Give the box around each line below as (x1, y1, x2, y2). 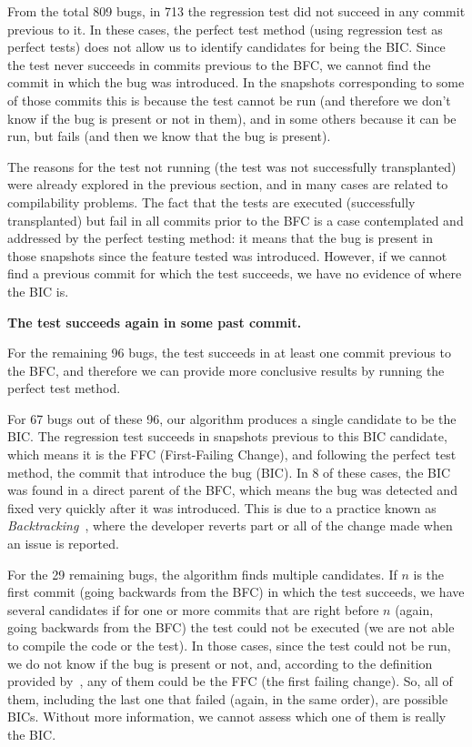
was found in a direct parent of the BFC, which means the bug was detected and (7, 480, 457, 500)
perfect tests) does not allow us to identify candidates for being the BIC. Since (7, 37, 446, 56)
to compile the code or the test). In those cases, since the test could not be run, (7, 636, 451, 654)
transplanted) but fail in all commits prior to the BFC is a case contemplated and (7, 210, 464, 229)
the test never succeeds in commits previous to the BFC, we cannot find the (7, 55, 431, 74)
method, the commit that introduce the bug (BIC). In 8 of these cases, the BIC (7, 462, 451, 481)
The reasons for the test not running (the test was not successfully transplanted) (7, 156, 457, 176)
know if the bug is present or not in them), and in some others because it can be (7, 108, 457, 127)
